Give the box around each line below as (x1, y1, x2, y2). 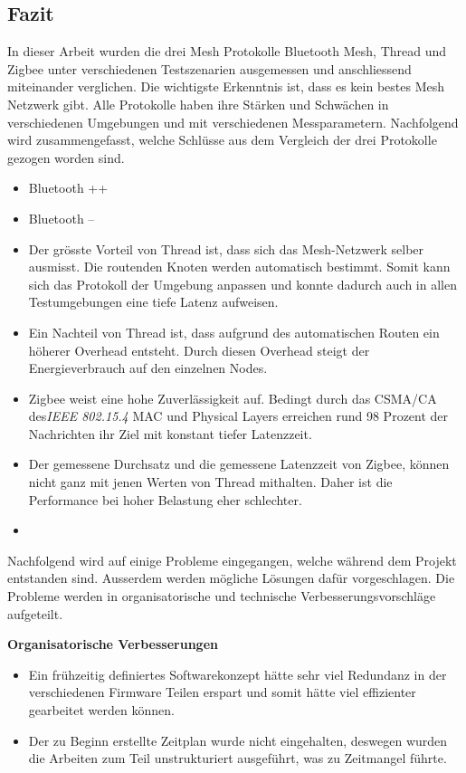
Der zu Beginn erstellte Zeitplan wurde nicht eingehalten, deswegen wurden (28, 730, 448, 749)
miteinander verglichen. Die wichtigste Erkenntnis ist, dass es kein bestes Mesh (7, 77, 444, 96)
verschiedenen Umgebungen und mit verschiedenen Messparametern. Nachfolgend (7, 112, 459, 131)
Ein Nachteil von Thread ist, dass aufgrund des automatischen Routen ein (28, 322, 440, 341)
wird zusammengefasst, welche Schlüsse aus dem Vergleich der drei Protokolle (7, 130, 437, 149)
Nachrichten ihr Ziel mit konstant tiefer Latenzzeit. (28, 424, 312, 443)
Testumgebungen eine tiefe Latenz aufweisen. (28, 292, 279, 311)
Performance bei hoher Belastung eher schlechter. (28, 490, 302, 509)
